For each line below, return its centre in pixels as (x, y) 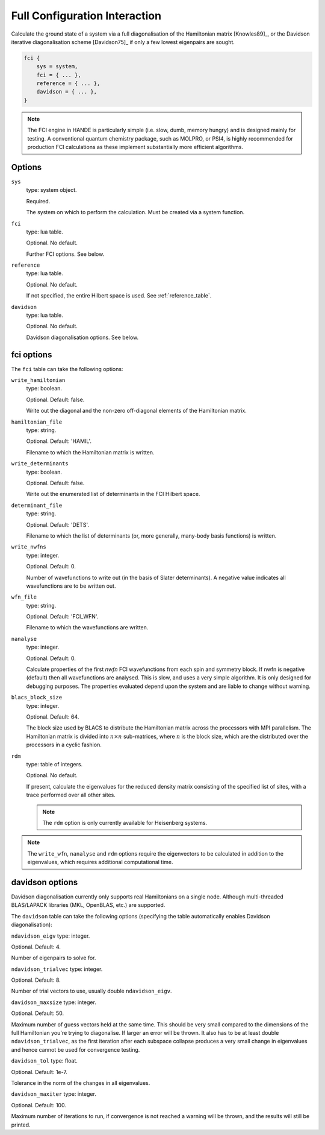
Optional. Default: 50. (38, 1013)
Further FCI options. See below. (65, 254)
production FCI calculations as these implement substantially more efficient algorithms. (135, 147)
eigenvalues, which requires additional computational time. (101, 862)
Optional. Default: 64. (53, 717)
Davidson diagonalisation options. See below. (82, 337)
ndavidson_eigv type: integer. (51, 936)
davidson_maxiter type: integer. (54, 1094)
